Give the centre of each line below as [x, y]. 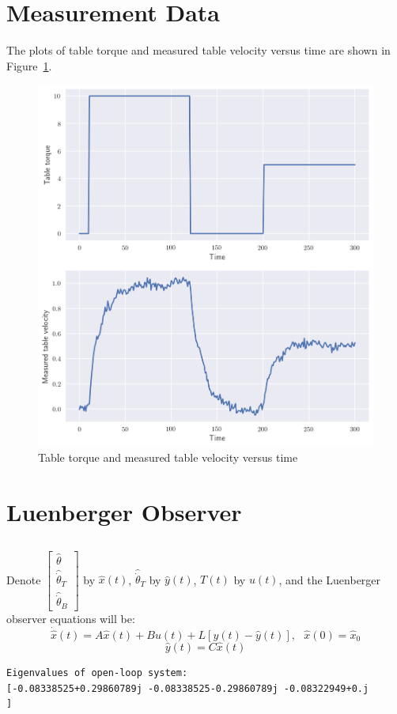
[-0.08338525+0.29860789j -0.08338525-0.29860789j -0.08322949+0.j [188, 688]
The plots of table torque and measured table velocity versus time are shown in [198, 50]
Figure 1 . [29, 65]
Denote [24, 579]
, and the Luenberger [330, 579]
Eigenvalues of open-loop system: [97, 673]
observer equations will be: [71, 618]
